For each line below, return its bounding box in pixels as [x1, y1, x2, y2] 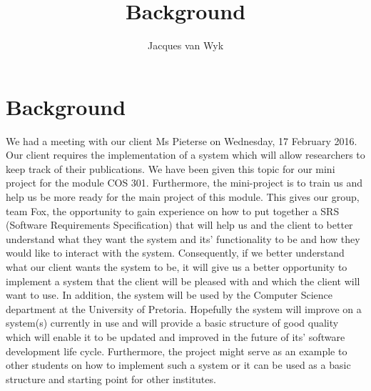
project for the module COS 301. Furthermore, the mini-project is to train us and [6, 175, 362, 190]
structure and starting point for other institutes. [6, 371, 216, 386]
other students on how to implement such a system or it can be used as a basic [6, 357, 351, 372]
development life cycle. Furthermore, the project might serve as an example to [6, 343, 347, 358]
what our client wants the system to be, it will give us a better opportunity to [6, 259, 347, 274]
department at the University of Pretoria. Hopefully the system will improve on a [6, 301, 362, 316]
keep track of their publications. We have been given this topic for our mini [6, 161, 335, 176]
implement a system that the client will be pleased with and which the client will [6, 273, 360, 288]
